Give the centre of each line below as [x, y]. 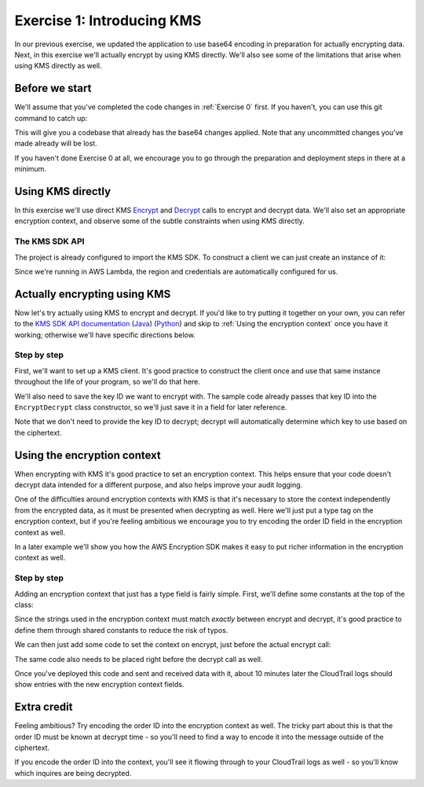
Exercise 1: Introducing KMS [108, 20]
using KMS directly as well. [58, 66]
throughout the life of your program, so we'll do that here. [107, 382]
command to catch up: [51, 118]
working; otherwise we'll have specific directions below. [105, 335]
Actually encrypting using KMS [93, 294]
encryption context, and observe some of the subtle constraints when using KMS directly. [160, 221]
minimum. [31, 169]
